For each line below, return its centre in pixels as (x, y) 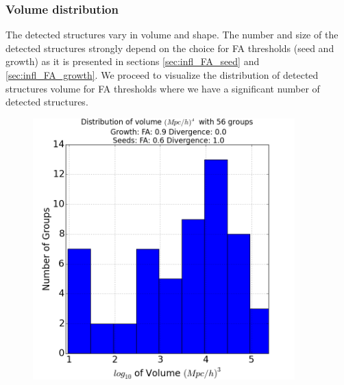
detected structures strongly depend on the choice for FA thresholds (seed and (170, 48)
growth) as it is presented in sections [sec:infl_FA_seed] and (133, 61)
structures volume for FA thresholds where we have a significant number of (163, 88)
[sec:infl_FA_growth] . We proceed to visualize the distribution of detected (162, 75)
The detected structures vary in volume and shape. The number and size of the (172, 35)
